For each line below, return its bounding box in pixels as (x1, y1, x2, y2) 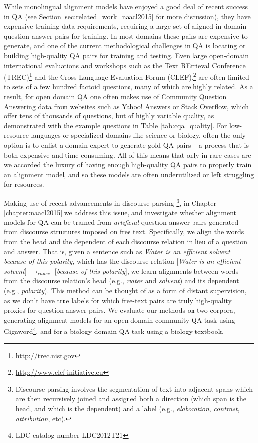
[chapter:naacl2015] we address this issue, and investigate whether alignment (4, 207, 237, 218)
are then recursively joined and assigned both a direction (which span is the (15, 393, 246, 404)
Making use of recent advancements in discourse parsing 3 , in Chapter (4, 196, 216, 208)
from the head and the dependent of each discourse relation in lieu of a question (4, 236, 247, 246)
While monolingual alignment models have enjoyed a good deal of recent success (4, 1, 248, 11)
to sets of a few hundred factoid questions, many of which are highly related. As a (4, 81, 253, 92)
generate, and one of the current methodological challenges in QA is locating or (4, 40, 246, 51)
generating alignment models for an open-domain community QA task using (4, 314, 235, 325)
